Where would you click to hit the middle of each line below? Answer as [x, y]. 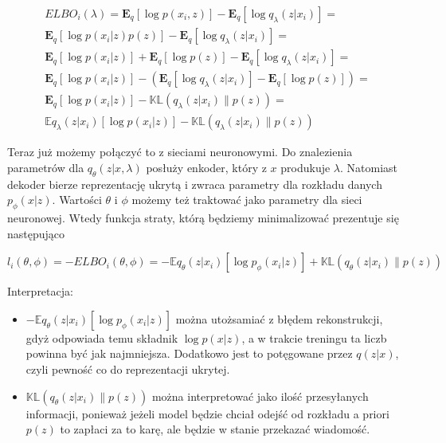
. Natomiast [369, 167]
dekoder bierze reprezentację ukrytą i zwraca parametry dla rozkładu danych [195, 184]
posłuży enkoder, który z [206, 167]
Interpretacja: [40, 291]
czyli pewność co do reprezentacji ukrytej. [128, 369]
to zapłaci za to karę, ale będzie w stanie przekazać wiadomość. [215, 429]
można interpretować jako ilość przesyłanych [260, 396]
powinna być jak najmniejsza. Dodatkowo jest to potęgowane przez [189, 353]
